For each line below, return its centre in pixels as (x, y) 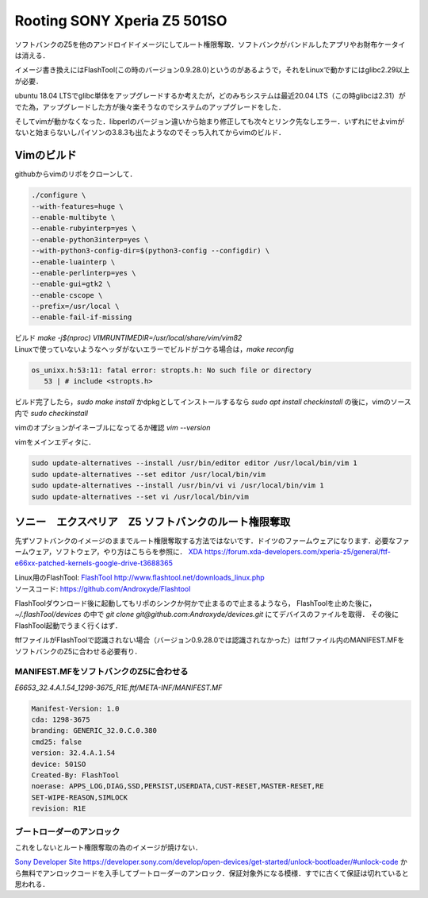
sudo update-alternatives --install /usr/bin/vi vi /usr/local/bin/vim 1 (178, 486)
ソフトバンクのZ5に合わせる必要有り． (78, 651)
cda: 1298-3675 (61, 720)
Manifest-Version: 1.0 (75, 708)
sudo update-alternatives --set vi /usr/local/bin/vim (140, 497)
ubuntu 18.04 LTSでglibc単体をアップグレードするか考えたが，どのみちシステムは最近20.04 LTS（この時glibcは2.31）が (210, 96)
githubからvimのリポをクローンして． (76, 174)
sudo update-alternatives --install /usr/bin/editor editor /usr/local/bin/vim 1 (195, 463)
